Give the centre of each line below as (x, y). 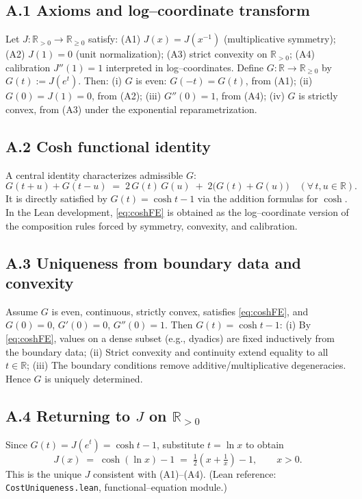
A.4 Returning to (68, 415)
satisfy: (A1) (115, 39)
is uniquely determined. (94, 378)
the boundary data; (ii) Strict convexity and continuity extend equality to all (167, 351)
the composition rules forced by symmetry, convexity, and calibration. (152, 225)
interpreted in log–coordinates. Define (185, 67)
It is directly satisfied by (56, 198)
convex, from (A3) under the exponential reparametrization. (131, 109)
